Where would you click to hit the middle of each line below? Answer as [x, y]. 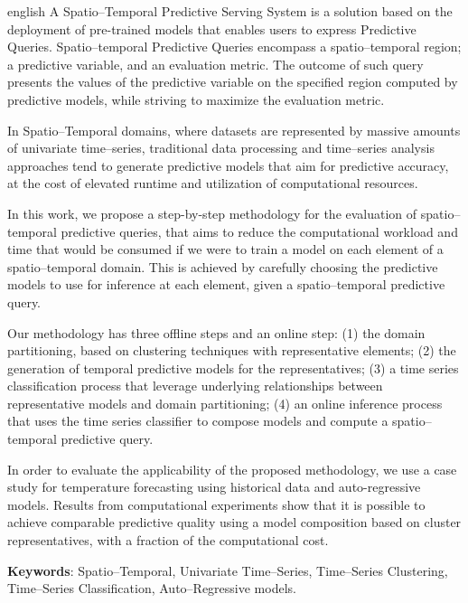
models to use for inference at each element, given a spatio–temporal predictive [226, 284]
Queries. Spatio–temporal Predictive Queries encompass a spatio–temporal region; [234, 47]
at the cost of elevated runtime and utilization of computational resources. [213, 183]
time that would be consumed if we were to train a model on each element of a [225, 249]
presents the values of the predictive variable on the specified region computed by [233, 82]
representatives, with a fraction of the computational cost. [168, 540]
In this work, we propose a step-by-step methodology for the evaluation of [212, 213]
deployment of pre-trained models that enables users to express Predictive [212, 28]
